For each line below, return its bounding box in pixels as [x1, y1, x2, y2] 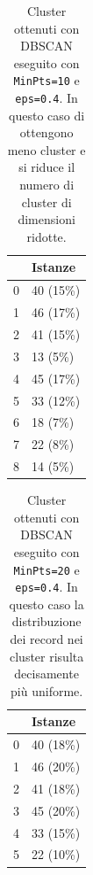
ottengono [19, 123, 74, 142]
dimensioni [18, 210, 75, 228]
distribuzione [11, 612, 82, 631]
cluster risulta [9, 647, 84, 665]
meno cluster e [7, 140, 86, 159]
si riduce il [18, 158, 75, 176]
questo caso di [9, 105, 85, 124]
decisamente [14, 664, 79, 683]
